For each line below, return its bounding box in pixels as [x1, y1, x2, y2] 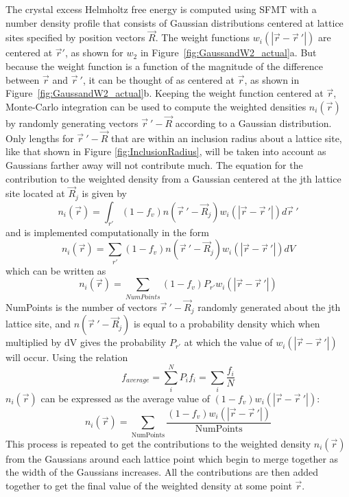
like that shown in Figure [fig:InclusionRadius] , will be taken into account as [5, 144, 326, 159]
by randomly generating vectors [5, 116, 139, 130]
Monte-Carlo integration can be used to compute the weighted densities [5, 99, 306, 113]
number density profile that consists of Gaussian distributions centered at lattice [5, 15, 344, 30]
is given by [82, 186, 127, 200]
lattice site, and [5, 316, 71, 331]
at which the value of [184, 335, 273, 349]
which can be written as [5, 263, 106, 277]
